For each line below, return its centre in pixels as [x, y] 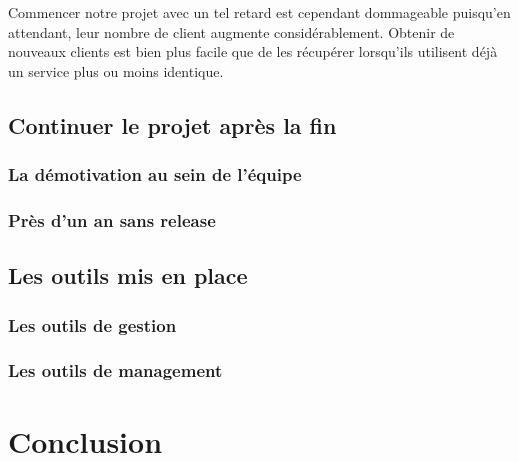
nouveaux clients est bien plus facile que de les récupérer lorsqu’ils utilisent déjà [253, 51]
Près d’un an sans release [112, 219]
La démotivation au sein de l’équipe [155, 174]
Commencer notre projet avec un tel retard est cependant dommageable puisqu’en [259, 12]
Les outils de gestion [92, 324]
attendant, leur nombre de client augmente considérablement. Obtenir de [231, 31]
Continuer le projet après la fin [172, 124]
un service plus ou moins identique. [116, 70]
